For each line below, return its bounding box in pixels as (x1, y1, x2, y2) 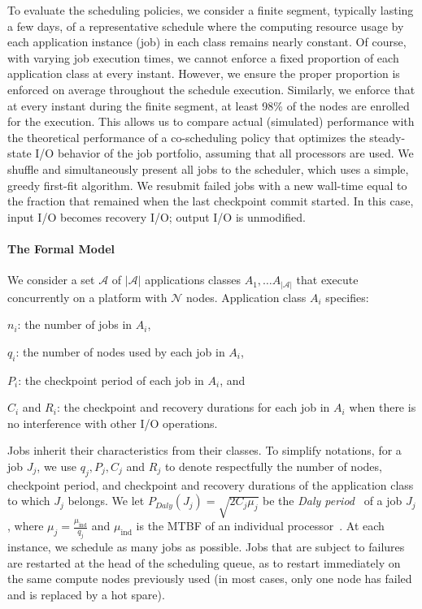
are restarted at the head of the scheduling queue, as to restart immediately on (7, 554, 401, 571)
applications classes (145, 271, 241, 288)
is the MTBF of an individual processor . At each (136, 517, 385, 534)
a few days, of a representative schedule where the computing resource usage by (7, 17, 404, 34)
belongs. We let (67, 492, 145, 509)
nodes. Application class (185, 288, 307, 305)
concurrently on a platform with (7, 288, 167, 305)
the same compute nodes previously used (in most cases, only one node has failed (7, 570, 412, 587)
